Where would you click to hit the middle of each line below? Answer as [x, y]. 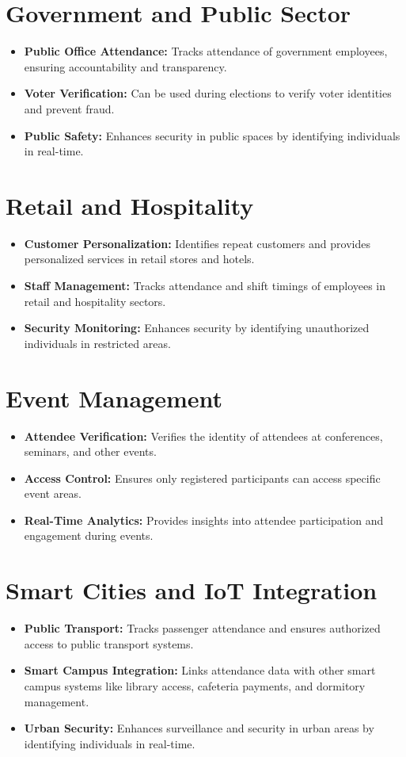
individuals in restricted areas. [97, 343]
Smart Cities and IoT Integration [192, 590]
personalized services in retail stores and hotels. [139, 259]
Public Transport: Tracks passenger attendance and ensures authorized [202, 628]
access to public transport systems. [109, 643]
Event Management [114, 398]
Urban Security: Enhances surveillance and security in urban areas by [199, 728]
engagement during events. [89, 535]
